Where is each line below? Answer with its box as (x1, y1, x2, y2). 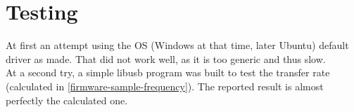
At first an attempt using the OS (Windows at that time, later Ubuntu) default (6, 38, 349, 52)
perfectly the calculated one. (6, 92, 128, 107)
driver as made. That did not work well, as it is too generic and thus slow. (6, 51, 326, 66)
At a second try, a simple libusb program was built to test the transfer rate (6, 65, 330, 80)
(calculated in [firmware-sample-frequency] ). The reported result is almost (6, 78, 324, 93)
